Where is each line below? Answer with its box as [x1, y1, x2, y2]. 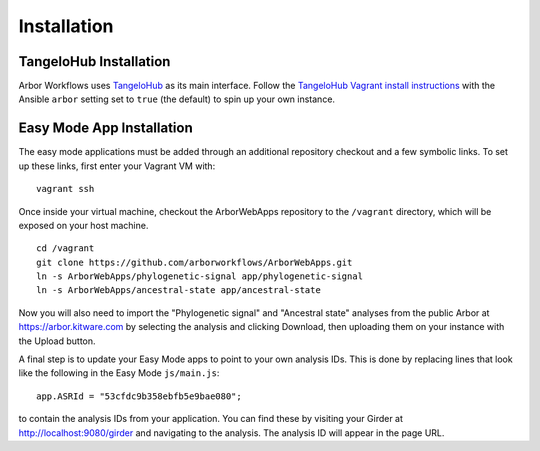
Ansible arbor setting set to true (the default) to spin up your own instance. [18, 93, 335, 105]
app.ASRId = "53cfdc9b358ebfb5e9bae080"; [36, 390, 242, 402]
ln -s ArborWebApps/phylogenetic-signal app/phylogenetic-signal [36, 271, 364, 282]
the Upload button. [18, 335, 96, 347]
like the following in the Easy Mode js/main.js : [18, 367, 220, 379]
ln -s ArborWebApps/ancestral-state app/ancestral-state [36, 285, 322, 296]
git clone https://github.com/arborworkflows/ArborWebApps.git [36, 256, 353, 268]
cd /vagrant [36, 243, 95, 254]
